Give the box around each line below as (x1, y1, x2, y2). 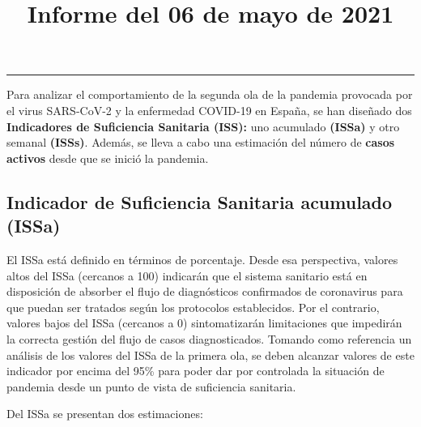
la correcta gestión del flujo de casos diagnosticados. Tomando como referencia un (6, 330, 412, 347)
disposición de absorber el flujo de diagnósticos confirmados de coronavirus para (6, 283, 403, 300)
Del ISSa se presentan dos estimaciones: (6, 405, 203, 422)
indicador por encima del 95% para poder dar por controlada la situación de (6, 362, 385, 379)
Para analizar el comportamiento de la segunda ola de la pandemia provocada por (6, 86, 413, 103)
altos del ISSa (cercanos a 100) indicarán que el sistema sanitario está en (6, 267, 368, 284)
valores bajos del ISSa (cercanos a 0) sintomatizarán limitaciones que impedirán (6, 314, 402, 331)
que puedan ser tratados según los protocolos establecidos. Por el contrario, (6, 298, 380, 315)
